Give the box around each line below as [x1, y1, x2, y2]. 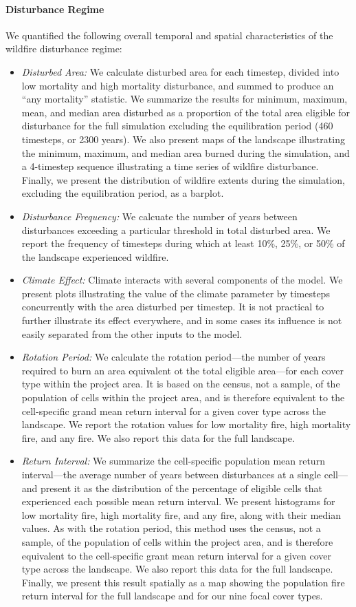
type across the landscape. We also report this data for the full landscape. [21, 562, 333, 576]
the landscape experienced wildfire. [21, 249, 169, 264]
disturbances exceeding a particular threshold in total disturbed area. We [21, 222, 331, 237]
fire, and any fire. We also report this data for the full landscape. [21, 430, 295, 445]
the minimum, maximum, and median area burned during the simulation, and [21, 145, 350, 160]
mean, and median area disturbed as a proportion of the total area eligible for [21, 105, 350, 119]
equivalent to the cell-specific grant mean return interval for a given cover [21, 548, 332, 562]
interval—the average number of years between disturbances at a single [21, 467, 322, 482]
